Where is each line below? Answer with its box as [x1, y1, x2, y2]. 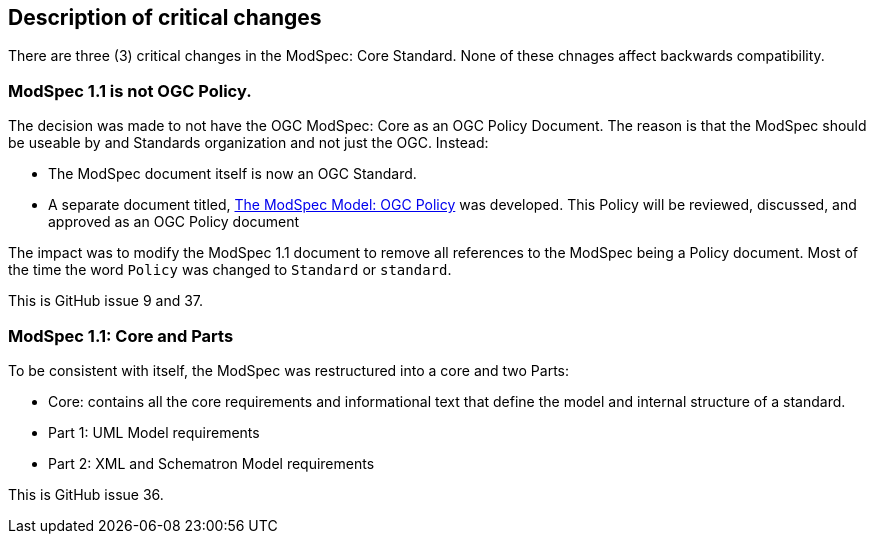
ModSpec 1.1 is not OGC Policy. [8, 80, 252, 101]
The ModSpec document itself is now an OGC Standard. [48, 165, 417, 183]
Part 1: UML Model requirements [48, 423, 260, 441]
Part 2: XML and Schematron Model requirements [48, 454, 375, 472]
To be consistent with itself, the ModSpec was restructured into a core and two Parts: [8, 361, 569, 379]
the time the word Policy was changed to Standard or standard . [8, 261, 452, 279]
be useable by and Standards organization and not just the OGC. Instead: [8, 134, 489, 152]
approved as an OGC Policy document [48, 213, 300, 231]
